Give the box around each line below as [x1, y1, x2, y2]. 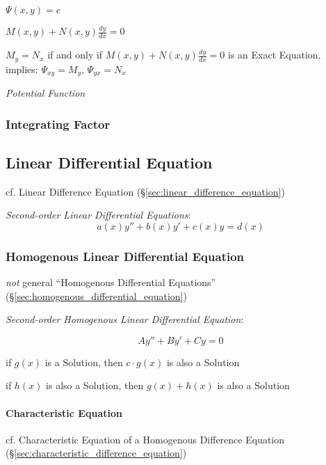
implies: [6, 61, 38, 76]
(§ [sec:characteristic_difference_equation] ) [6, 446, 187, 460]
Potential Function [6, 86, 85, 100]
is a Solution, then [44, 354, 123, 369]
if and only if [47, 47, 103, 62]
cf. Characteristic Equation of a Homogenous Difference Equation [6, 432, 285, 446]
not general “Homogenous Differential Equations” [6, 275, 216, 290]
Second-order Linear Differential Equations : [6, 207, 191, 222]
